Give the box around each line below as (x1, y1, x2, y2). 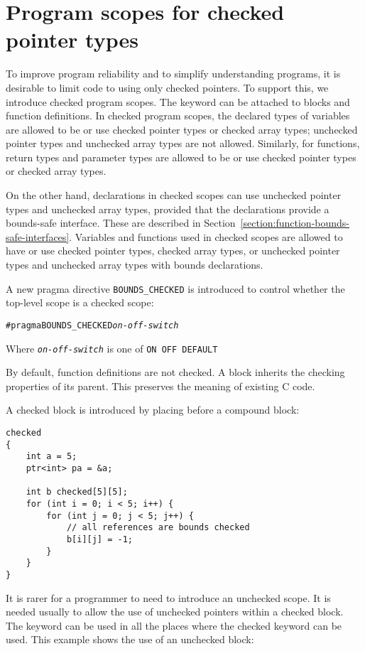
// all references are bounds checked (66, 522, 250, 533)
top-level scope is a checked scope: (6, 295, 154, 310)
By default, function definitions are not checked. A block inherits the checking (6, 365, 345, 380)
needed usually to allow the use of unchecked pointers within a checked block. (6, 604, 344, 619)
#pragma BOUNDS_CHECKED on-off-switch (6, 320, 179, 330)
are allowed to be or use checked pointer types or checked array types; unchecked (6, 122, 358, 136)
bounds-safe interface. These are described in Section (6, 215, 236, 230)
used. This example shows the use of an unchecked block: (6, 632, 254, 647)
